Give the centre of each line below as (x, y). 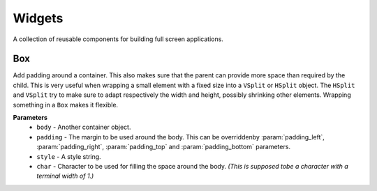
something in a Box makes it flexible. (66, 105)
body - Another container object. (84, 127)
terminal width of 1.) (65, 176)
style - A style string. (69, 156)
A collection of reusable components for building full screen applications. (118, 39)
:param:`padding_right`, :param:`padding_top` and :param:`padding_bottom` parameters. (164, 147)
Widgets (38, 18)
